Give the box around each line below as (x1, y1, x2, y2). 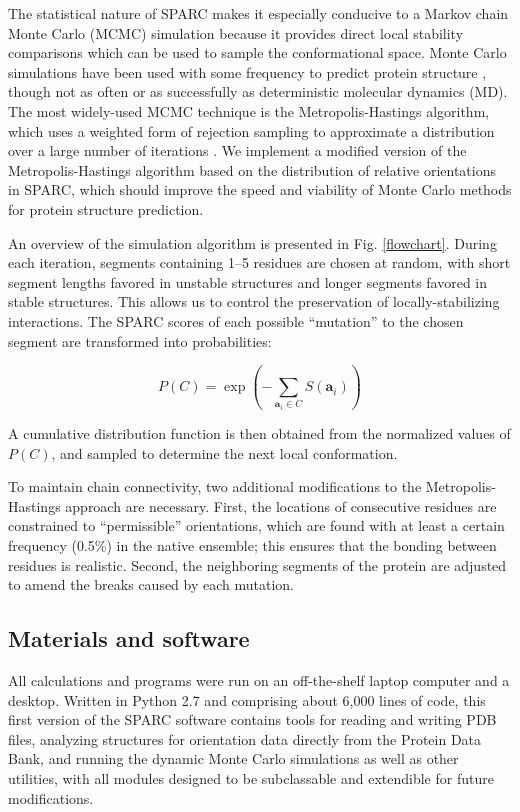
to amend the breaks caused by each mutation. (8, 574, 295, 595)
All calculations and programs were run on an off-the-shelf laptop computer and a (8, 670, 510, 691)
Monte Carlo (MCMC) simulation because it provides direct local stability (8, 22, 464, 43)
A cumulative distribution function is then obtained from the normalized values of (8, 423, 511, 444)
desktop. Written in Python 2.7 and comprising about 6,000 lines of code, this (8, 689, 486, 710)
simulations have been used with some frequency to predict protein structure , (8, 61, 487, 82)
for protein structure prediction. (8, 198, 204, 219)
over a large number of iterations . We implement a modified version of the (8, 140, 467, 161)
